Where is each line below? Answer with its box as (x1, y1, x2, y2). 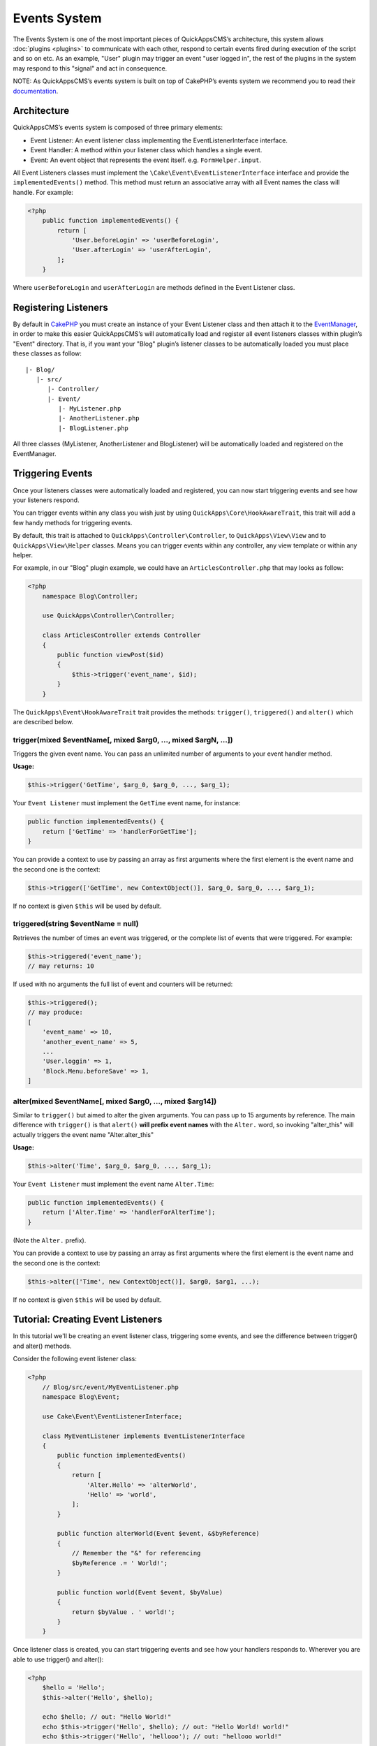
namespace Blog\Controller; (42, 592, 139, 600)
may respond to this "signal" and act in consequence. (13, 64, 168, 73)
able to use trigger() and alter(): (13, 1655, 104, 1664)
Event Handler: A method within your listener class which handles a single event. (30, 146, 263, 154)
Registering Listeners (13, 301, 108, 314)
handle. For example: (13, 188, 73, 196)
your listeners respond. (13, 496, 80, 504)
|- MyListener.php (58, 405, 121, 413)
